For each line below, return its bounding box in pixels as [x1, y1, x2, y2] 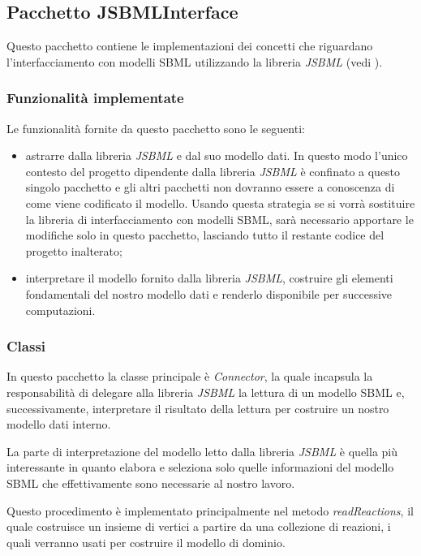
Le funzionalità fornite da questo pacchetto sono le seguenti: [6, 119, 305, 136]
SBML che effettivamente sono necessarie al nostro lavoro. [6, 474, 295, 491]
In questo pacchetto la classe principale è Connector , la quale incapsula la [6, 368, 373, 385]
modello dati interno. [6, 416, 111, 433]
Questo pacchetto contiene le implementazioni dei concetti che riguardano [6, 37, 373, 54]
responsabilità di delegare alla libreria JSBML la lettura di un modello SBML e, [6, 383, 405, 400]
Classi [6, 336, 46, 356]
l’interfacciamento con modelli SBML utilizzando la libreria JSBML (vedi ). [6, 53, 383, 70]
